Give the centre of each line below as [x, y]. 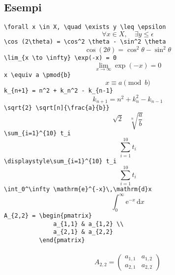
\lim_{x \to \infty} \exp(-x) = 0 [60, 58]
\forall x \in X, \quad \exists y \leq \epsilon [85, 27]
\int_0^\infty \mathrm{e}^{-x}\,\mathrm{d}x [78, 189]
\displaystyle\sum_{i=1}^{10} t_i [60, 162]
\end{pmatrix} [62, 240]
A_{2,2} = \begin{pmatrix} [48, 215]
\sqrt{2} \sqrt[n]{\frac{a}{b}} [57, 108]
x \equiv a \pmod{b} [38, 75]
